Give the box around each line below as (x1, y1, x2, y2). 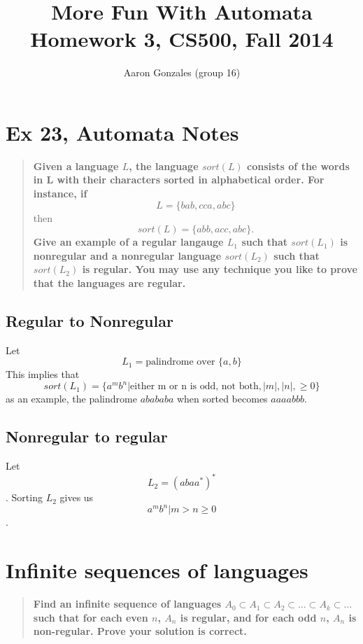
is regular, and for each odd (180, 610, 317, 624)
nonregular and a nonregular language (33, 248, 222, 262)
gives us (59, 490, 94, 505)
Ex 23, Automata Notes (6, 118, 239, 146)
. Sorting (6, 490, 43, 505)
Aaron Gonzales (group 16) (123, 65, 241, 80)
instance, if (33, 186, 87, 201)
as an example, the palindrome (6, 391, 137, 406)
